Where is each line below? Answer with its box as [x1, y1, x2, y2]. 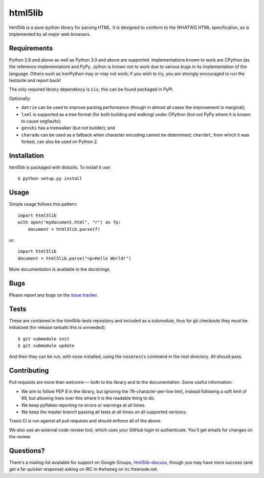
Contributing [9, 366, 49, 375]
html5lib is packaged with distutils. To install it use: [9, 165, 111, 170]
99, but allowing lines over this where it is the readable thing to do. [21, 395, 155, 401]
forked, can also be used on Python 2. [21, 139, 98, 144]
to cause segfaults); [21, 118, 62, 124]
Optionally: [9, 96, 31, 101]
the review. [9, 434, 31, 440]
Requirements [9, 44, 53, 52]
